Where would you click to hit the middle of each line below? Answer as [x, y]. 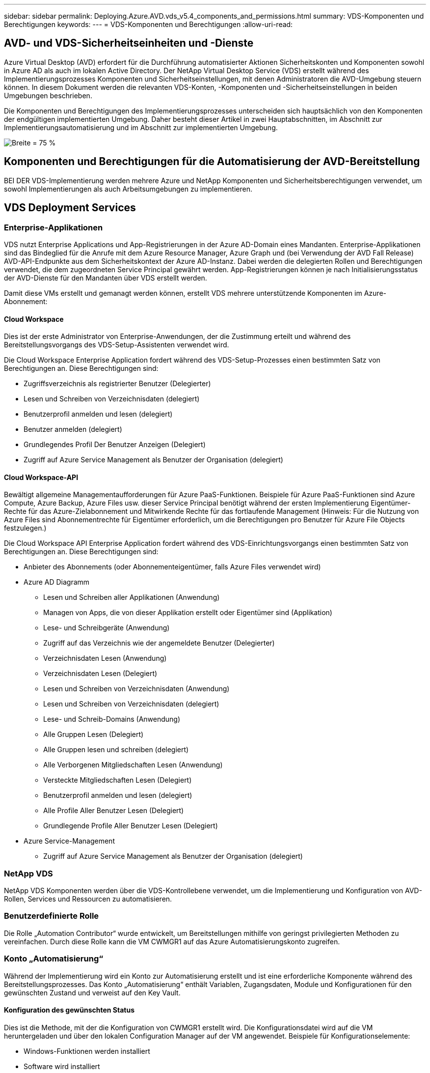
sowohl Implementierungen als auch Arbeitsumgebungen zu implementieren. [128, 189]
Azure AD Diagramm [57, 582]
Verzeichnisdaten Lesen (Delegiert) [100, 674]
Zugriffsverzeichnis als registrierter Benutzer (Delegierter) [117, 384]
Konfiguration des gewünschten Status [69, 1010]
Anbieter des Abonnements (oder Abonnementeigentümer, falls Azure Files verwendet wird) [172, 567]
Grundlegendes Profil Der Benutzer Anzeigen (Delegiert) [115, 445]
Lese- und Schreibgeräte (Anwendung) [107, 628]
